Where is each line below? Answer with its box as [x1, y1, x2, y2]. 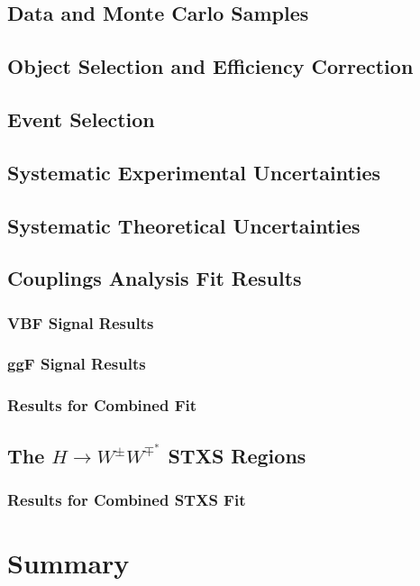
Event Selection [7, 105, 155, 133]
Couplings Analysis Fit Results [7, 264, 302, 292]
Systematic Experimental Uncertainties [7, 158, 381, 186]
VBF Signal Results [7, 311, 154, 334]
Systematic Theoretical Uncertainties [7, 211, 361, 239]
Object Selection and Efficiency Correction [7, 52, 414, 80]
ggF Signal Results [7, 353, 146, 375]
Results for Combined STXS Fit [7, 488, 246, 510]
